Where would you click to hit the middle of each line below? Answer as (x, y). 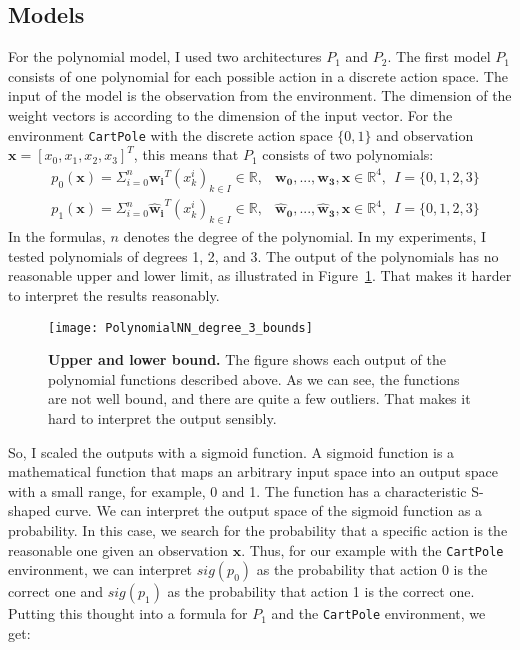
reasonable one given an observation (118, 549)
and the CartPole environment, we (378, 613)
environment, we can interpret (100, 569)
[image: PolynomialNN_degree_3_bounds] (180, 327)
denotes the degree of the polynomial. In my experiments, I (305, 236)
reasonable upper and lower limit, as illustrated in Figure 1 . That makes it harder (260, 275)
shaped (29, 510)
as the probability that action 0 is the (372, 569)
